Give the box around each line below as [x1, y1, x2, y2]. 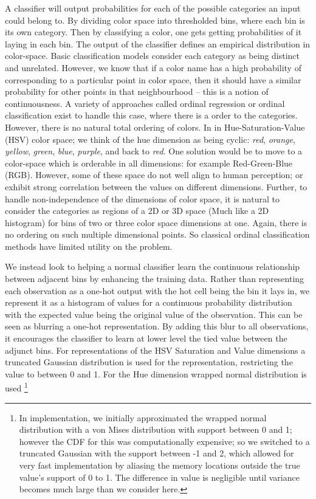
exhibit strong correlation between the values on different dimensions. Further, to [5, 180, 307, 193]
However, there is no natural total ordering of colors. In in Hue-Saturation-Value [5, 120, 305, 133]
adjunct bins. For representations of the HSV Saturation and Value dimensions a [5, 343, 306, 356]
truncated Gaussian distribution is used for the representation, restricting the [5, 356, 293, 368]
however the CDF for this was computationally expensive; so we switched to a [19, 435, 310, 447]
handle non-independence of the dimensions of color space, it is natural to [5, 192, 280, 205]
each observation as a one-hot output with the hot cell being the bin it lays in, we [5, 284, 310, 297]
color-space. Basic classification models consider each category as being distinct [5, 49, 300, 62]
